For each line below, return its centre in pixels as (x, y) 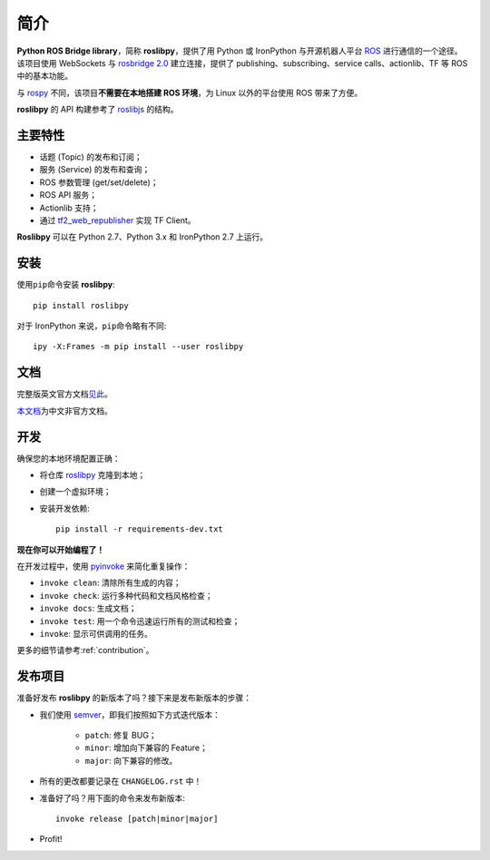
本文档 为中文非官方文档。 (64, 410)
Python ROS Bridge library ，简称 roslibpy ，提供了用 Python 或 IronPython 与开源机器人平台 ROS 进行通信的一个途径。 (240, 51)
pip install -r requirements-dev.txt (140, 529)
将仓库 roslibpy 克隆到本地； (93, 475)
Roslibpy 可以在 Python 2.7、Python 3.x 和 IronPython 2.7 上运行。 (142, 237)
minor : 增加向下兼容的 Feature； (146, 748)
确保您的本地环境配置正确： (69, 458)
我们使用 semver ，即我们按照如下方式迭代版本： (130, 714)
